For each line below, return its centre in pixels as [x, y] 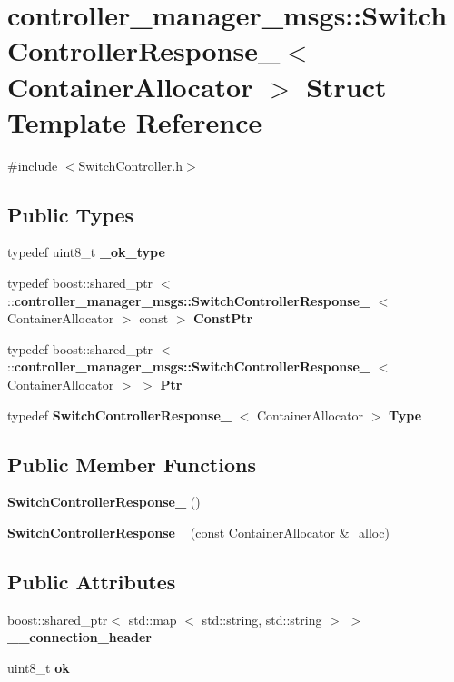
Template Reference [135, 121]
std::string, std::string [262, 619]
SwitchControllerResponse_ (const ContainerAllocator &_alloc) [198, 533]
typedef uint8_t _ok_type [86, 252]
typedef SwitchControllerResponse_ [119, 415]
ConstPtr [223, 318]
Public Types [71, 214]
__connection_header [79, 637]
